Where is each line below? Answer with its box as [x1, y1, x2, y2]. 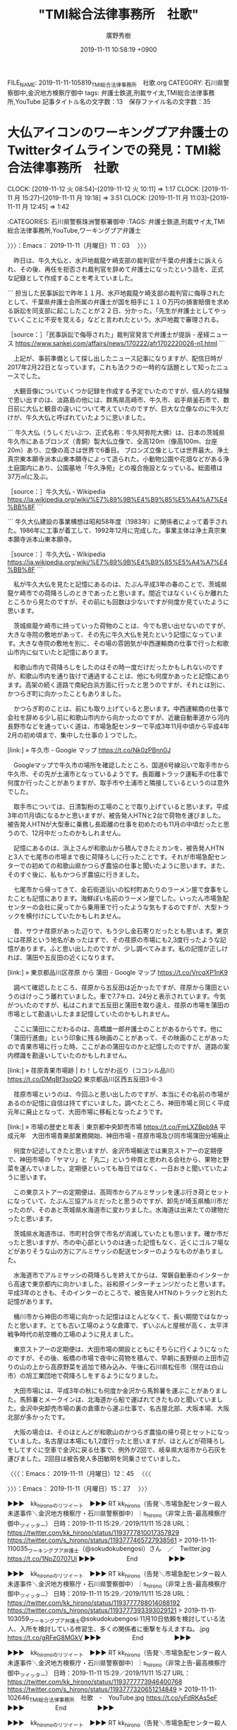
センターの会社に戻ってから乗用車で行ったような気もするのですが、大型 [7, 903, 217, 911]
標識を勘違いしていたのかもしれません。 [13, 1051, 131, 1059]
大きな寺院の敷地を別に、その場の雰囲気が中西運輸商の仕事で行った [18, 639, 217, 647]
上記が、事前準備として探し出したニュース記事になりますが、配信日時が [13, 354, 224, 362]
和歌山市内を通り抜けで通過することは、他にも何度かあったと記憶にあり [19, 671, 230, 680]
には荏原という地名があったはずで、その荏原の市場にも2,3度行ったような [7, 935, 221, 944]
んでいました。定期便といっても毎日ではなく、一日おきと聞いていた [25, 1164, 223, 1172]
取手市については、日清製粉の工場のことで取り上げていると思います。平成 [13, 802, 229, 810]
